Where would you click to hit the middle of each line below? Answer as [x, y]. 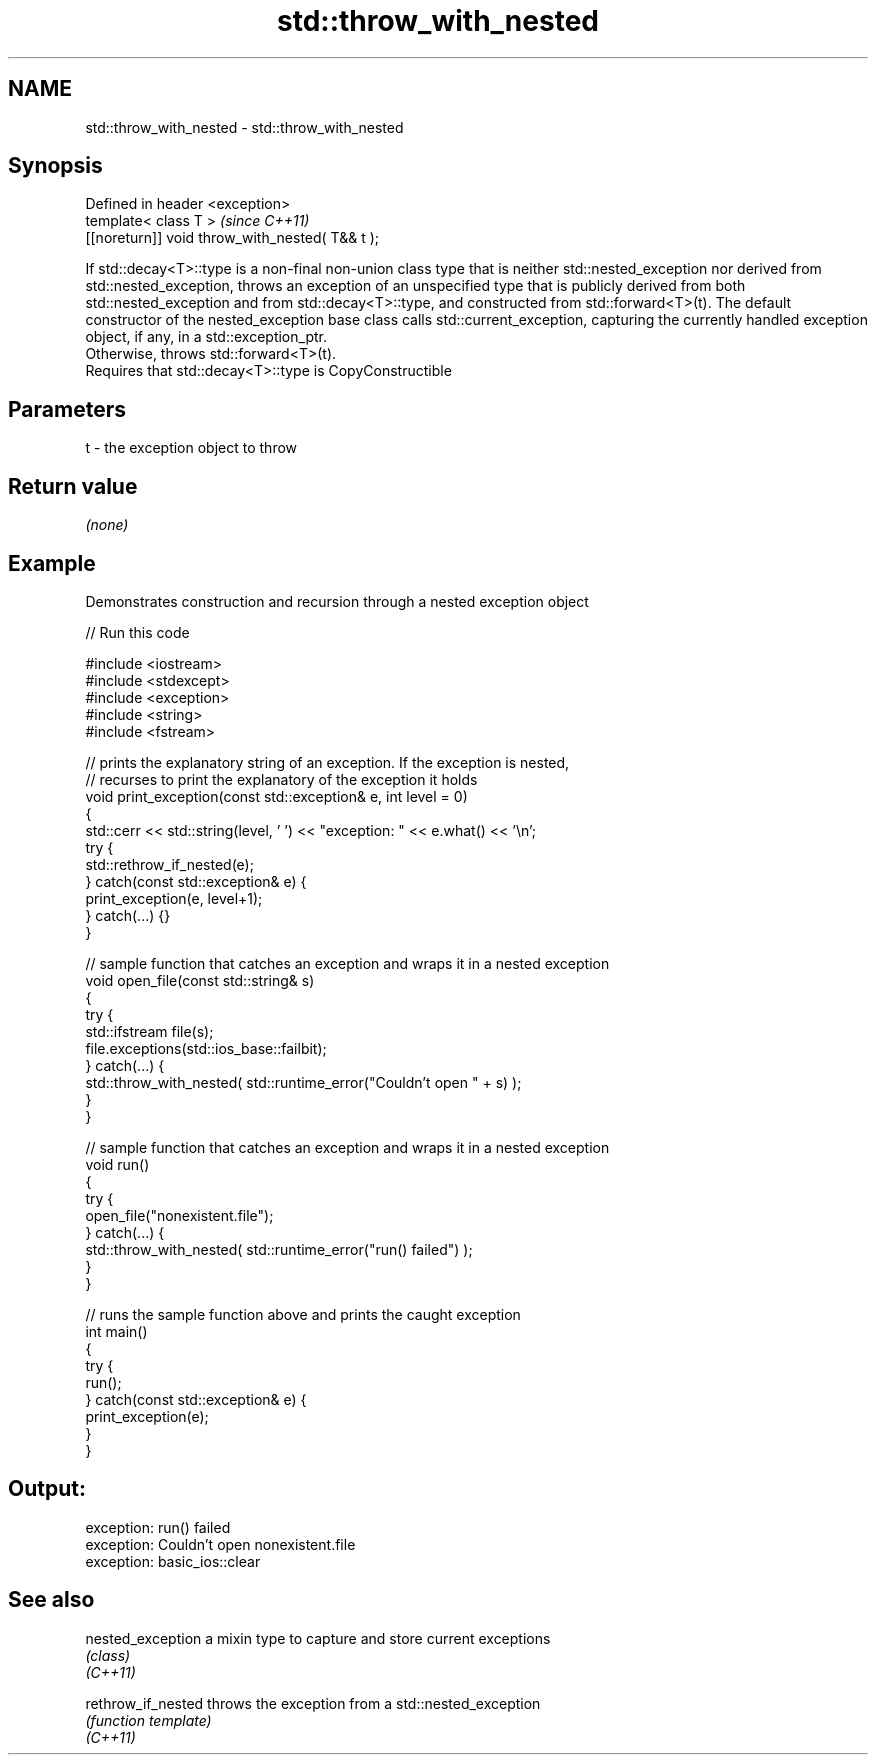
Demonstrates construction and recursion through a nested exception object [337, 601]
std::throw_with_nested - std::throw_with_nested [244, 127]
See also [51, 1600]
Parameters [67, 409]
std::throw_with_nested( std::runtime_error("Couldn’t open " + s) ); [303, 1082]
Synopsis [55, 166]
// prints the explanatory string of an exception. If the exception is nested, [327, 762]
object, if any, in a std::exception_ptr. [206, 337]
